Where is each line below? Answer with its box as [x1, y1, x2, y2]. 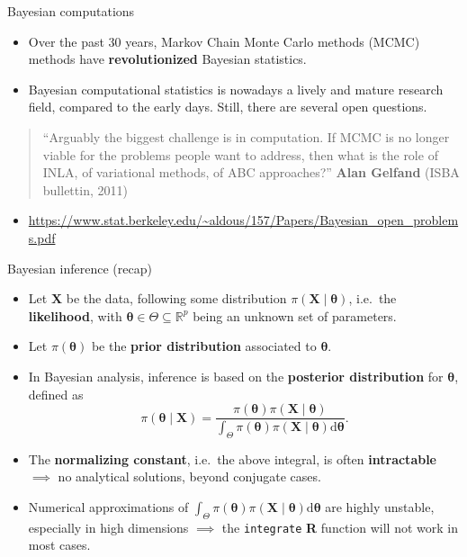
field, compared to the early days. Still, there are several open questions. [28, 97, 427, 116]
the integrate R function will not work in [221, 517, 458, 536]
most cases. [28, 535, 91, 554]
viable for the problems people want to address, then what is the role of [42, 145, 438, 164]
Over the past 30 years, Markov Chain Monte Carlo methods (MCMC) [28, 31, 420, 50]
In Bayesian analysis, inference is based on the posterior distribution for [28, 366, 444, 385]
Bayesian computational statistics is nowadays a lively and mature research [28, 79, 444, 98]
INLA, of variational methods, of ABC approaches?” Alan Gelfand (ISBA [42, 163, 460, 182]
